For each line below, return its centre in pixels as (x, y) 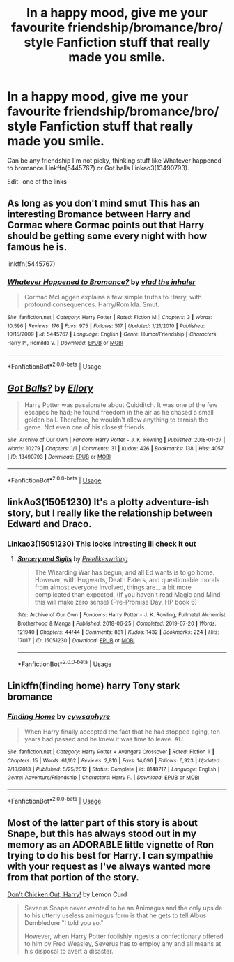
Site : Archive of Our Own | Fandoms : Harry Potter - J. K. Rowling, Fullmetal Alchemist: (122, 615)
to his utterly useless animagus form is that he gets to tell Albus (115, 915)
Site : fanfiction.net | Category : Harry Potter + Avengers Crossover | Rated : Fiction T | (111, 752)
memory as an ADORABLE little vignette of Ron (111, 845)
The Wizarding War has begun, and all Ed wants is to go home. (125, 572)
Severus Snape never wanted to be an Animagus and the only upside (123, 908)
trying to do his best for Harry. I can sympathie (110, 856)
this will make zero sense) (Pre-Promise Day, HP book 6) (116, 602)
